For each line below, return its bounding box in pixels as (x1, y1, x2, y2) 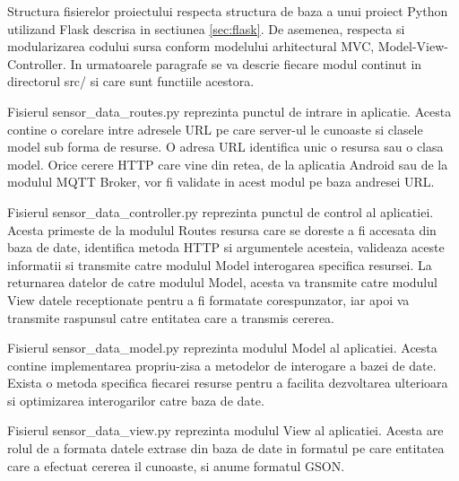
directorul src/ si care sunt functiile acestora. (7, 72, 255, 91)
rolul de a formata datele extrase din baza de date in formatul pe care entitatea (7, 439, 445, 458)
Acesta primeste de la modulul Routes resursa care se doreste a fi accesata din (7, 220, 437, 239)
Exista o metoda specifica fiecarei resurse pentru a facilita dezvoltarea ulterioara (7, 373, 448, 392)
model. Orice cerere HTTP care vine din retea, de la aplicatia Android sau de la (7, 154, 448, 173)
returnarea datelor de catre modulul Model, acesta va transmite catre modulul (7, 273, 437, 292)
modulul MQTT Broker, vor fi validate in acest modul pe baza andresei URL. (7, 172, 435, 191)
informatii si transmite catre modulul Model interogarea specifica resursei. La (7, 255, 432, 274)
